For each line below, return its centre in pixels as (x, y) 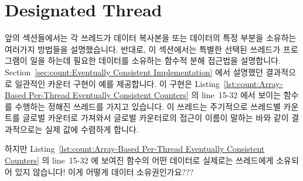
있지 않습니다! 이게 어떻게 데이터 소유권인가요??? (104, 171)
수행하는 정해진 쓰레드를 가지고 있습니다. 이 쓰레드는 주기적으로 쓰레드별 (148, 106)
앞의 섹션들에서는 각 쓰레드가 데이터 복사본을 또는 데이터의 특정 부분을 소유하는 (151, 38)
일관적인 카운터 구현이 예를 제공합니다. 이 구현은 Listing (117, 83)
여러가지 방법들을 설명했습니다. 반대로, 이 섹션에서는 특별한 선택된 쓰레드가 (143, 49)
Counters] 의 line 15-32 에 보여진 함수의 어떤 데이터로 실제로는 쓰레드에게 (139, 160)
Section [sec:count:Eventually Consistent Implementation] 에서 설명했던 (134, 72)
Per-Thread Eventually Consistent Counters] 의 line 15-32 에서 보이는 (155, 95)
